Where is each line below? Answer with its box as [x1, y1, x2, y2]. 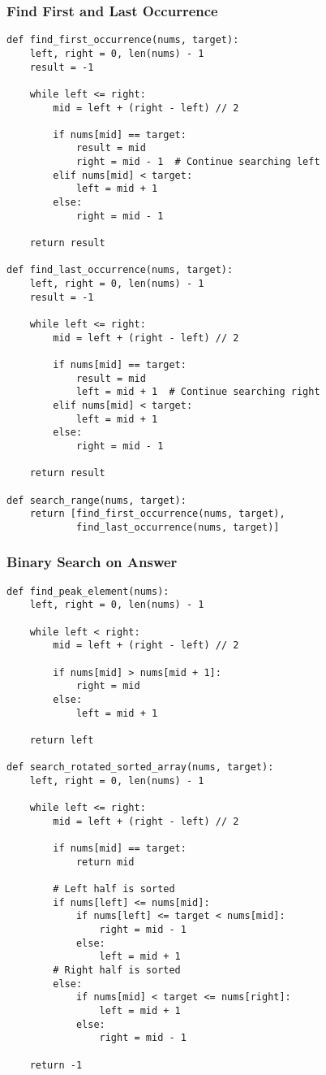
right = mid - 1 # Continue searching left [75, 156, 320, 168]
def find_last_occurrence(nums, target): [6, 264, 234, 276]
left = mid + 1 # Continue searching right [75, 386, 320, 398]
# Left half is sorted [53, 883, 175, 895]
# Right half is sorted [53, 964, 181, 977]
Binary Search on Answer [6, 552, 178, 572]
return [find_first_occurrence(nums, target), [29, 508, 285, 520]
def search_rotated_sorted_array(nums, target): [6, 761, 274, 774]
